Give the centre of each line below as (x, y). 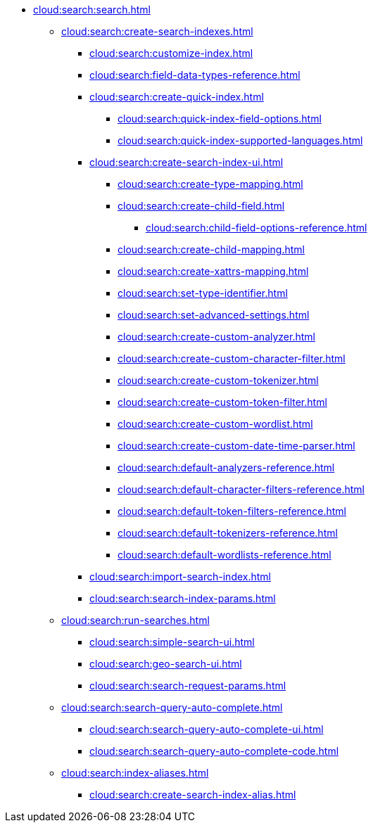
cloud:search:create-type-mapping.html (210, 184)
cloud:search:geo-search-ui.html (166, 664)
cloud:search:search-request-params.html (188, 686)
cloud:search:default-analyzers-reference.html (226, 467)
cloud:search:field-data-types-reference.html (195, 75)
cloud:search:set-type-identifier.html (203, 293)
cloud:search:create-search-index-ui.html (186, 162)
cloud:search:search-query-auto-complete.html (172, 707)
